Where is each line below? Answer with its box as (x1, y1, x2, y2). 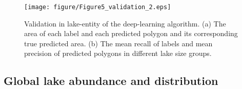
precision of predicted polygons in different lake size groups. (24, 48, 212, 58)
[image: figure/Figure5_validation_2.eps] (24, 4, 171, 11)
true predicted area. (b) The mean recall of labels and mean (24, 38, 213, 48)
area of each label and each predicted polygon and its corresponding (24, 28, 238, 39)
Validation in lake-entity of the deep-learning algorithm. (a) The (24, 18, 226, 28)
